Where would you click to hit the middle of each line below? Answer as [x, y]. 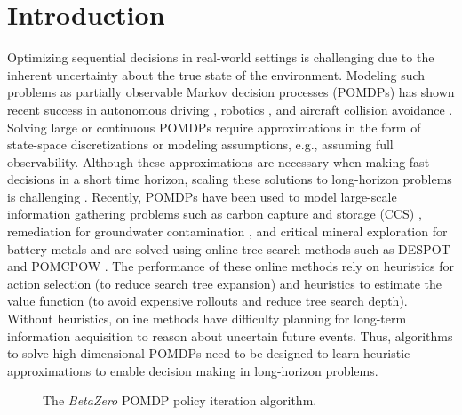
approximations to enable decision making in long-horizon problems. [193, 370]
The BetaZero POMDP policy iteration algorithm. [180, 400]
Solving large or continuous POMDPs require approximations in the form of [214, 127]
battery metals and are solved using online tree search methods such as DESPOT [229, 248]
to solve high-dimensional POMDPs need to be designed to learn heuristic [209, 353]
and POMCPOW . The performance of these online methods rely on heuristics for [231, 266]
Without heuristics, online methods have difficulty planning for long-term [207, 319]
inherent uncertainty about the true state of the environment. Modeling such [216, 74]
